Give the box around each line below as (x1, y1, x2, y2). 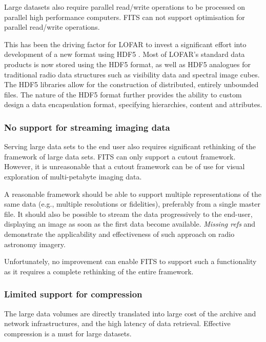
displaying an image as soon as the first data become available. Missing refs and (4, 218, 256, 229)
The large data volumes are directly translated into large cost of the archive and (4, 308, 256, 318)
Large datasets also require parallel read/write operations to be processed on (4, 2, 245, 12)
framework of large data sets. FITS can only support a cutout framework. (4, 151, 236, 162)
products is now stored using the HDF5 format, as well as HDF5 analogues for (4, 58, 251, 69)
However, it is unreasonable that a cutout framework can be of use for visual (4, 161, 245, 172)
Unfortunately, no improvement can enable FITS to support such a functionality (4, 256, 257, 267)
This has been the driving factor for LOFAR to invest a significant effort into (4, 38, 247, 49)
